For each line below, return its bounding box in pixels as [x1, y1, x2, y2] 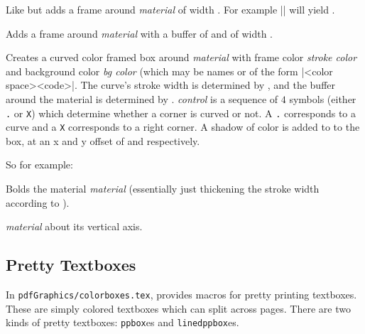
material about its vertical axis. [6, 219, 143, 234]
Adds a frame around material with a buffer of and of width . [6, 26, 273, 41]
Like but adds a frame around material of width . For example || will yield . [6, 2, 335, 16]
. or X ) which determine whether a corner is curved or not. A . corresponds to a [6, 105, 356, 120]
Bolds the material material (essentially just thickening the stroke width [6, 181, 320, 196]
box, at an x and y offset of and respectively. [6, 133, 200, 148]
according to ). [6, 195, 70, 210]
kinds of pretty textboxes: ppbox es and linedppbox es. [6, 315, 239, 330]
